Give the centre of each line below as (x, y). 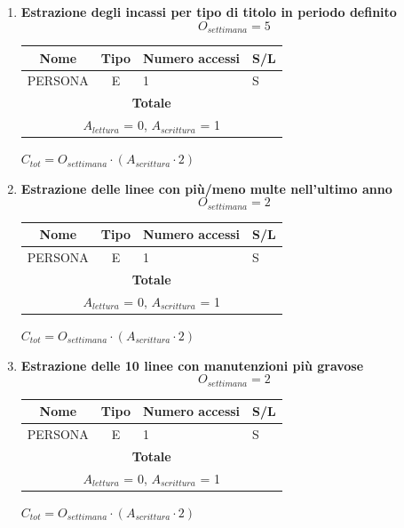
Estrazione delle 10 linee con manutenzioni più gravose (192, 365)
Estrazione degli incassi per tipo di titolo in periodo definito (209, 12)
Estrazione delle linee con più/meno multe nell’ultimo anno (206, 188)
